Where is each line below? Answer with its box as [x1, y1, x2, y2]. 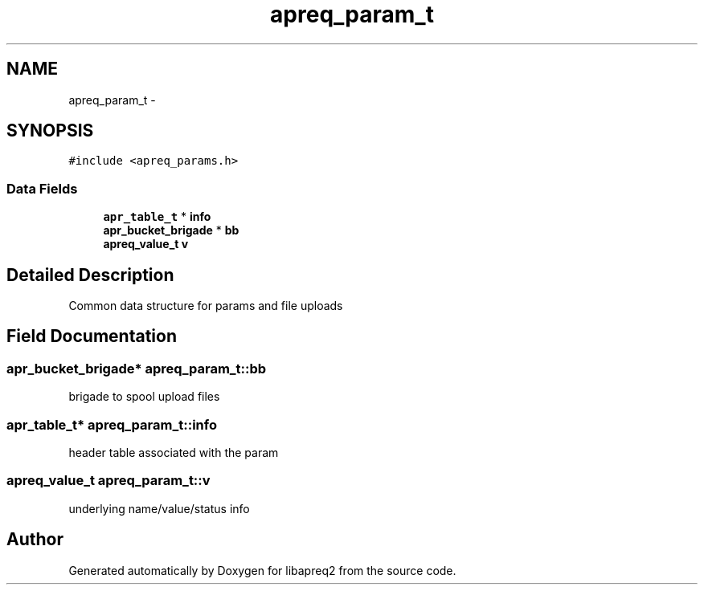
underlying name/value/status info [68, 501, 250, 516]
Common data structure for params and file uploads [68, 299, 343, 313]
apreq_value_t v [103, 237, 189, 251]
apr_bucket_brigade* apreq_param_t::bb [6, 360, 267, 377]
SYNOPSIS [6, 120, 94, 141]
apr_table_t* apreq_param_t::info [6, 416, 217, 433]
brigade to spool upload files [68, 389, 220, 404]
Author [6, 529, 63, 550]
